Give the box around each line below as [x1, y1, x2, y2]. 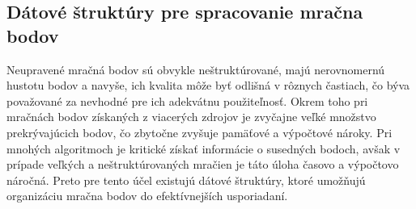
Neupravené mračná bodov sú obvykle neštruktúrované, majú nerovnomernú [6, 61, 385, 77]
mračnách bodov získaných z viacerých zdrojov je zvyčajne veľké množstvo [6, 108, 376, 125]
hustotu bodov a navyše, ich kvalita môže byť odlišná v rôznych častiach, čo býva [6, 77, 410, 94]
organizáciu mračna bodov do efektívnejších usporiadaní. [6, 187, 288, 204]
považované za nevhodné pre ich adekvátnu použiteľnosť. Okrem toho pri [6, 92, 368, 109]
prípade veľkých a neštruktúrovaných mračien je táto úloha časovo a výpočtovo [6, 156, 399, 173]
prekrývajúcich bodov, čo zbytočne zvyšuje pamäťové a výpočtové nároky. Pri [6, 123, 393, 140]
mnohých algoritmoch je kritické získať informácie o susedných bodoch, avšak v [6, 140, 401, 157]
